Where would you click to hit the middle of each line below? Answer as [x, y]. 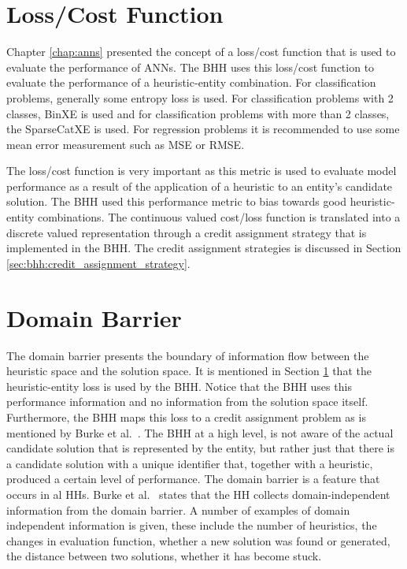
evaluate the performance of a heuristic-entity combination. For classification [191, 82]
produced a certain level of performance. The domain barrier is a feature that [193, 479]
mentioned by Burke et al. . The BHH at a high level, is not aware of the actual [200, 432]
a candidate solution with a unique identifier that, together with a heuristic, [190, 463]
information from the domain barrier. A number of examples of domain [178, 509]
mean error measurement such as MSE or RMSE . [126, 144]
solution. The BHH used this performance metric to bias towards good [177, 201]
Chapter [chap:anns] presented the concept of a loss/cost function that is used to [201, 52]
